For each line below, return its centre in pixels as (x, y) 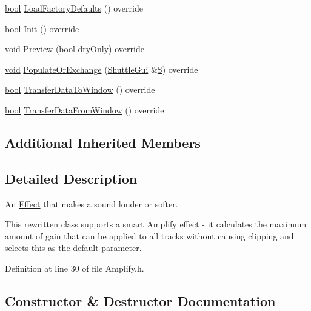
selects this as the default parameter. (73, 248)
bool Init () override (42, 28)
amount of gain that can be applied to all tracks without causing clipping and (149, 236)
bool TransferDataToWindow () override (80, 89)
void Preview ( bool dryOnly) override (75, 49)
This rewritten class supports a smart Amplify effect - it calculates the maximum (156, 224)
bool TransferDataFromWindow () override (85, 109)
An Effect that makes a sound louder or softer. (92, 203)
